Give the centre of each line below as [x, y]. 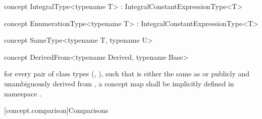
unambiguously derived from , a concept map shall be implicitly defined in [119, 83]
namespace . [23, 93]
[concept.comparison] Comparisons [56, 110]
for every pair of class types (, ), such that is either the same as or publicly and [127, 74]
